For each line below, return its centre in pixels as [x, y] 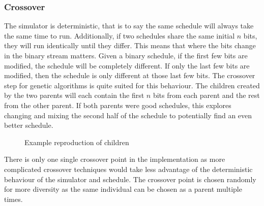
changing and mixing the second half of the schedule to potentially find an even [128, 115]
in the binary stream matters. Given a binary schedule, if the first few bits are [126, 55]
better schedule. [29, 125]
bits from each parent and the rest [206, 95]
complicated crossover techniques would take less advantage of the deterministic [128, 169]
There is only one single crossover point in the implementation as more [115, 159]
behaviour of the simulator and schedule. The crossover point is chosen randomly [130, 179]
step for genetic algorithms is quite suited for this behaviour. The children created [132, 85]
